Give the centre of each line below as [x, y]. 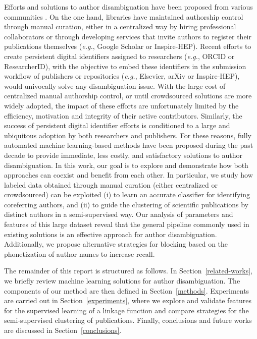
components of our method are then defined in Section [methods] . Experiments [127, 290]
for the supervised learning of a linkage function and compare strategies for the [126, 310]
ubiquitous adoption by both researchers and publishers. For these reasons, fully [128, 135]
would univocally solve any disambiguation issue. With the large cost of [115, 86]
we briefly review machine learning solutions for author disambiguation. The [122, 281]
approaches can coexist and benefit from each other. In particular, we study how [128, 175]
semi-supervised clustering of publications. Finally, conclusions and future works [128, 320]
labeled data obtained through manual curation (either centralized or [111, 184]
